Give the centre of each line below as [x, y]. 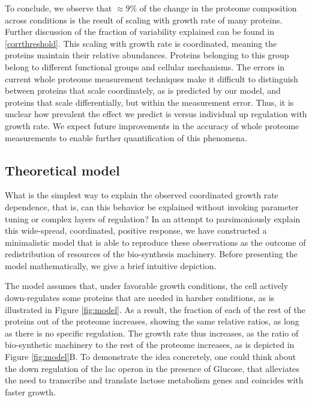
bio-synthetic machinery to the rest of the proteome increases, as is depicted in [150, 345]
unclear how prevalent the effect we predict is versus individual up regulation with [156, 114]
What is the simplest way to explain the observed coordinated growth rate [142, 195]
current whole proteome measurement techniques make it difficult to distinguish [151, 78]
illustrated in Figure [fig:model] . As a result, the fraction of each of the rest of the [155, 309]
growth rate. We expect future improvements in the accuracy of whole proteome [152, 125]
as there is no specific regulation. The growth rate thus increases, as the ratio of [152, 333]
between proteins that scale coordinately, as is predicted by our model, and [143, 90]
